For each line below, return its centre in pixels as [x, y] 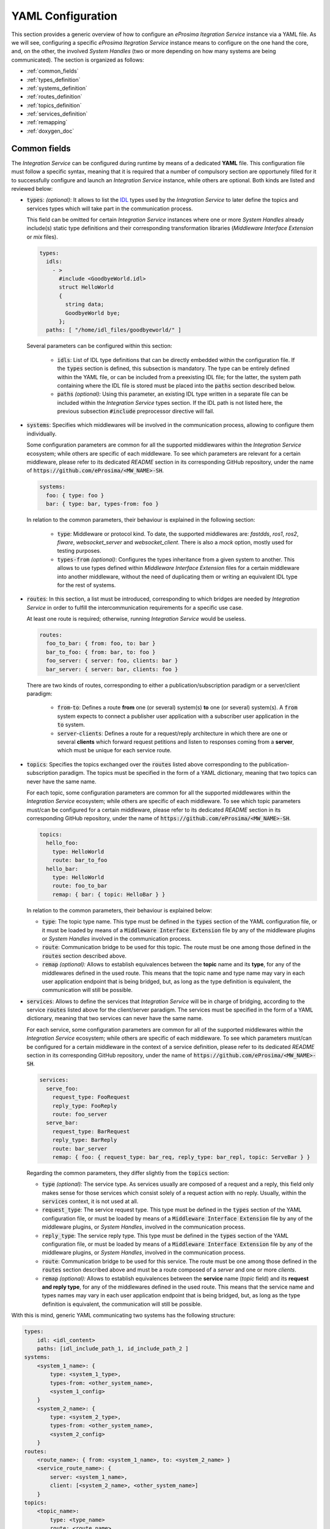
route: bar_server [80, 1149]
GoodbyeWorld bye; [93, 313]
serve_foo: [62, 1088]
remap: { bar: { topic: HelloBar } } [109, 894]
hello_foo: [62, 843]
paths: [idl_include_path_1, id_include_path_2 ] [113, 1348]
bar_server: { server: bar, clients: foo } [112, 669]
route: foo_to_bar [80, 886]
